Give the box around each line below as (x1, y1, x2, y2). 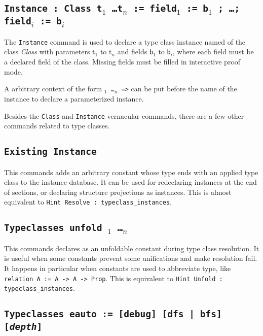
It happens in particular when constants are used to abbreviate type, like (4, 262, 231, 273)
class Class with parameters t (4, 46, 95, 57)
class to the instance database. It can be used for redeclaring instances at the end (4, 177, 257, 187)
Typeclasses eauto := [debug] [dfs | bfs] (4, 309, 222, 320)
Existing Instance (4, 146, 97, 157)
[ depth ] (4, 321, 43, 332)
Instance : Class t (4, 3, 102, 14)
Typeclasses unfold (4, 222, 102, 233)
